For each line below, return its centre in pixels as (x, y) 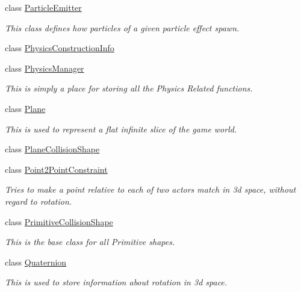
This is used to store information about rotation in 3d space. (116, 282)
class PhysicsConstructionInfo (60, 48)
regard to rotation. (39, 201)
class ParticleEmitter (43, 7)
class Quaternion (36, 262)
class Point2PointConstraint (56, 169)
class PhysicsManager (45, 68)
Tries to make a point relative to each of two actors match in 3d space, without (150, 189)
